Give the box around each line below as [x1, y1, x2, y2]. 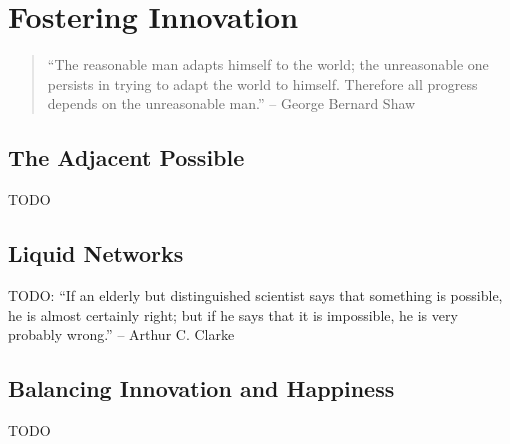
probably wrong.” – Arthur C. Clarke [8, 324, 235, 345]
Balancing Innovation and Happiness [8, 373, 395, 404]
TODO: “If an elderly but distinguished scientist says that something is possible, [8, 284, 503, 305]
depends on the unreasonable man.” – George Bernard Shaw [47, 93, 416, 114]
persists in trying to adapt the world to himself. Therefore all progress [47, 73, 478, 94]
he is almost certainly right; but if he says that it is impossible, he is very [8, 304, 458, 325]
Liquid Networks [8, 238, 184, 269]
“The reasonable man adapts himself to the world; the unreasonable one [47, 54, 489, 75]
